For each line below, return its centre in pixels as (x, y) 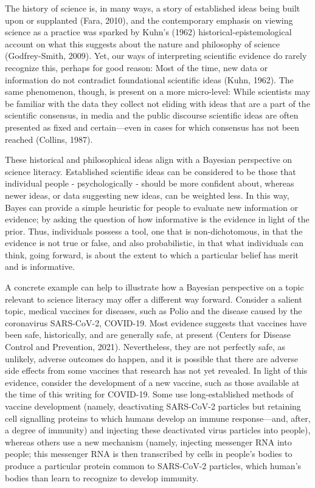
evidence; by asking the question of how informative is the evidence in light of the (157, 219)
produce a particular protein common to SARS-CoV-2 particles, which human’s (153, 465)
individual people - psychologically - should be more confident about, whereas (150, 183)
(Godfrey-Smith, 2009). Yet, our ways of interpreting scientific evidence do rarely (156, 56)
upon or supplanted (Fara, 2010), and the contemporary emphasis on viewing (149, 20)
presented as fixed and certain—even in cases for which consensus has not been (152, 127)
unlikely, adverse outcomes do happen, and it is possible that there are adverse (152, 358)
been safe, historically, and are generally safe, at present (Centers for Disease (148, 335)
